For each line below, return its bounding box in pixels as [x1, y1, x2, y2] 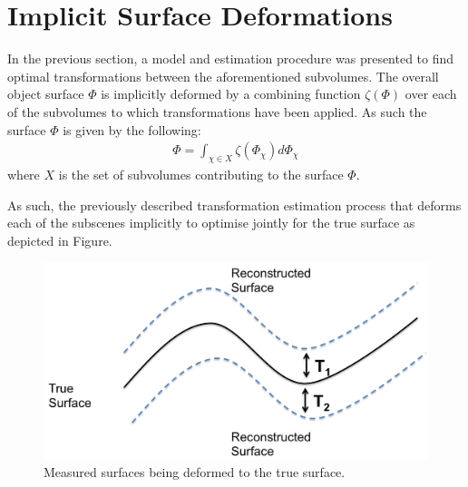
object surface [7, 84, 84, 103]
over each [405, 84, 457, 103]
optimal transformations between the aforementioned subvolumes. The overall [7, 66, 439, 85]
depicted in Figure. [7, 230, 112, 249]
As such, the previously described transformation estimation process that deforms [7, 195, 462, 214]
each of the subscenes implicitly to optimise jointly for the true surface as [7, 213, 415, 232]
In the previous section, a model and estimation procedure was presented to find [7, 49, 454, 68]
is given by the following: [63, 120, 201, 139]
